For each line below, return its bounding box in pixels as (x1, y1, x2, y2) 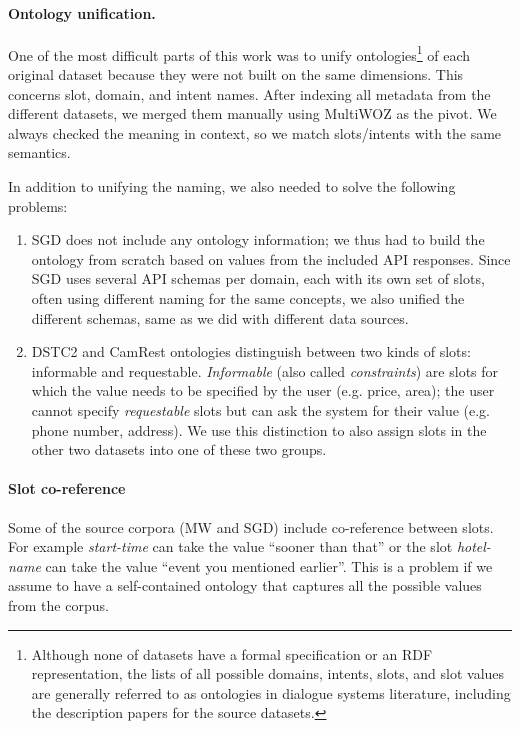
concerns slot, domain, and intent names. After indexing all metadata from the (8, 83, 491, 104)
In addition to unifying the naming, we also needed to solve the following (8, 176, 456, 197)
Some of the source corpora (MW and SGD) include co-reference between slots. (8, 516, 494, 537)
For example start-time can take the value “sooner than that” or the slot (8, 536, 453, 557)
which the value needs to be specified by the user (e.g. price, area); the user (31, 380, 495, 401)
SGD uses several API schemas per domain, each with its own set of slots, (31, 268, 485, 289)
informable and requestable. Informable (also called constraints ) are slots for (31, 360, 499, 381)
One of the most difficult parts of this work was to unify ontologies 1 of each (8, 41, 471, 65)
